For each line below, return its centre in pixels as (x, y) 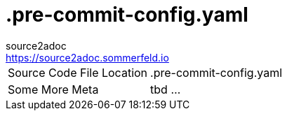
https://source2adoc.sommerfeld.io (87, 57)
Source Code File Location (78, 72)
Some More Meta (53, 89)
